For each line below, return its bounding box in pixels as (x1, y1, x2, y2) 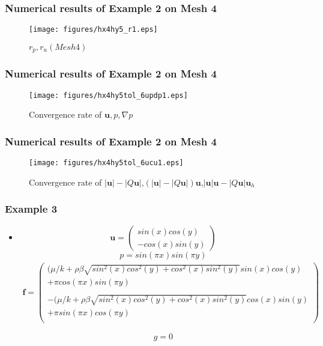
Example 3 (5, 201, 58, 216)
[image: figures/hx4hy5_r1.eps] (29, 25, 158, 34)
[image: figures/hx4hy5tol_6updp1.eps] (29, 91, 188, 100)
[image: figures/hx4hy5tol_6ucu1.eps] (29, 159, 184, 168)
